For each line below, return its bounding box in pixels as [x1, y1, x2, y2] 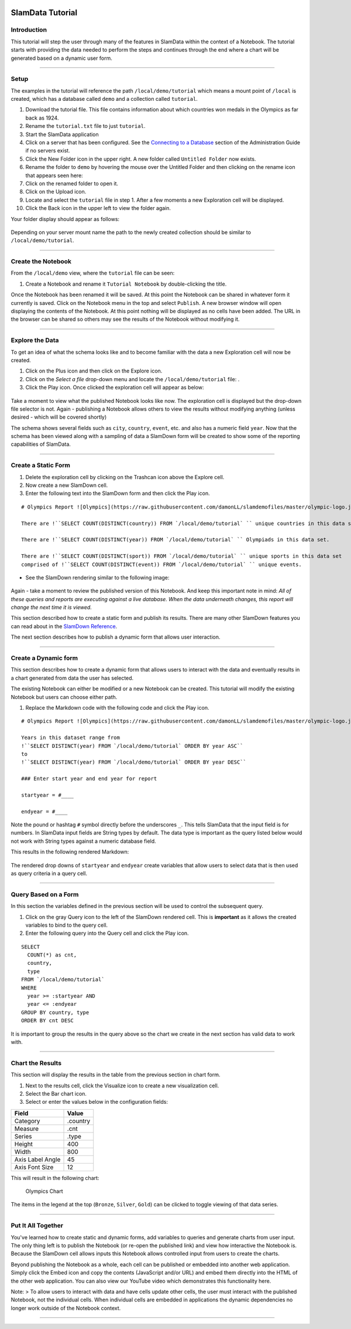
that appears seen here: [25, 172, 83, 179]
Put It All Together [11, 1222, 64, 1230]
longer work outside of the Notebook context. [11, 1304, 121, 1311]
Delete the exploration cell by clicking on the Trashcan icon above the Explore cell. [25, 473, 225, 480]
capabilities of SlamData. [11, 440, 71, 448]
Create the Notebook [11, 257, 71, 266]
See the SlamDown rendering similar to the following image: [25, 574, 170, 581]
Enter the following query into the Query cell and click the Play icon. [25, 930, 190, 937]
